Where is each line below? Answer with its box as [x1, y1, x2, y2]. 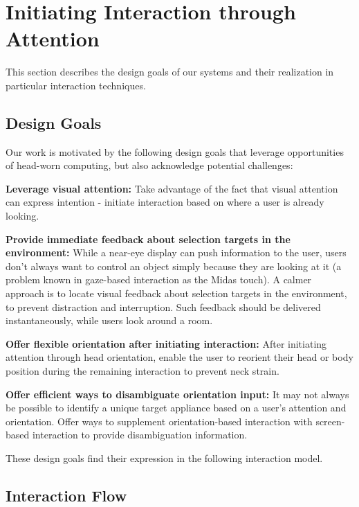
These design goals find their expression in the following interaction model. [6, 450, 323, 465]
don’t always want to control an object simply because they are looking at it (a [6, 258, 342, 273]
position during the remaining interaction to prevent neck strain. [6, 364, 279, 378]
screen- [315, 413, 345, 428]
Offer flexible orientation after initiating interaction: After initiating [6, 336, 327, 350]
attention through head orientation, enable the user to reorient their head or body [6, 350, 353, 364]
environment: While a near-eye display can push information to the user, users [6, 245, 347, 260]
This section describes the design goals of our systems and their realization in [6, 64, 334, 79]
